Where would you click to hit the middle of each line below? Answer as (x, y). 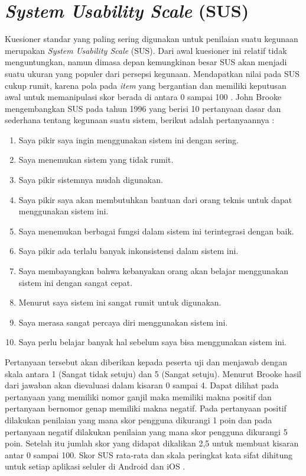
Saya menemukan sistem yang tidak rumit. (96, 160)
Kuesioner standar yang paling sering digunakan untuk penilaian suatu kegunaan (152, 39)
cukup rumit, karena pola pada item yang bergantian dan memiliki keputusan (146, 85)
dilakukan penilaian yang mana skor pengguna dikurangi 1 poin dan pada (139, 419)
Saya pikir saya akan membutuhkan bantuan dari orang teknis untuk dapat (155, 199)
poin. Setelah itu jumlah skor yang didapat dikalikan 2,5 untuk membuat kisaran (152, 443)
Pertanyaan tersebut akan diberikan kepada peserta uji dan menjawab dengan (146, 362)
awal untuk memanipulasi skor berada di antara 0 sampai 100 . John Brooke (143, 97)
